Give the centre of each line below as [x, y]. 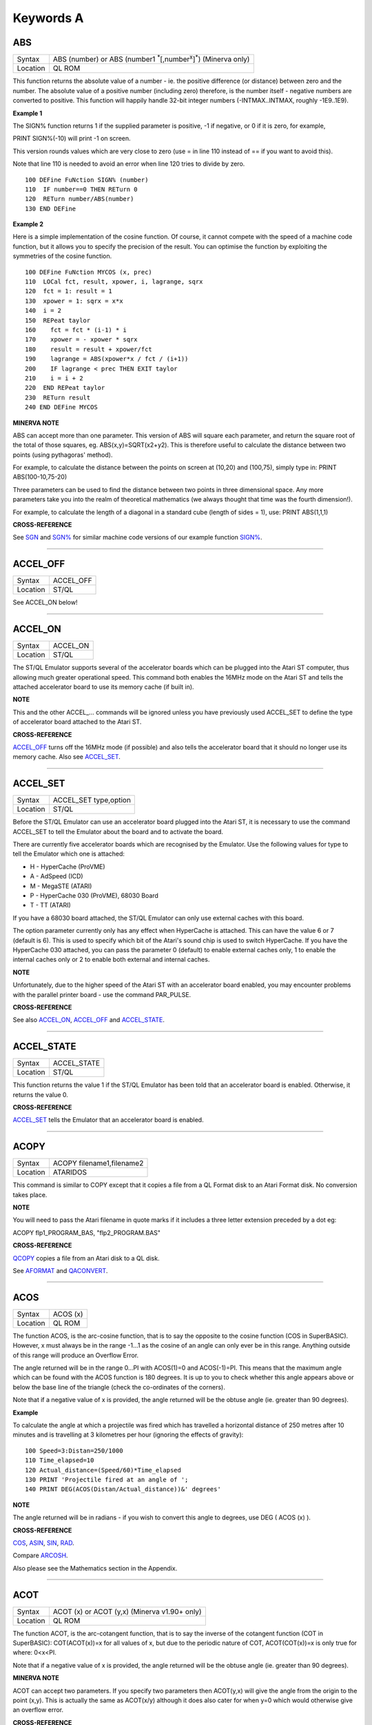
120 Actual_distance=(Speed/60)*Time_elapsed [103, 1470]
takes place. [30, 1194]
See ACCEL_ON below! [45, 602]
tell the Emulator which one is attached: [69, 854]
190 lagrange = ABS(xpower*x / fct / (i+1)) [107, 359]
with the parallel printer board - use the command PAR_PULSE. [102, 994]
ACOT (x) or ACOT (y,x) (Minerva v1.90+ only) [127, 1611]
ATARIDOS [70, 1172]
